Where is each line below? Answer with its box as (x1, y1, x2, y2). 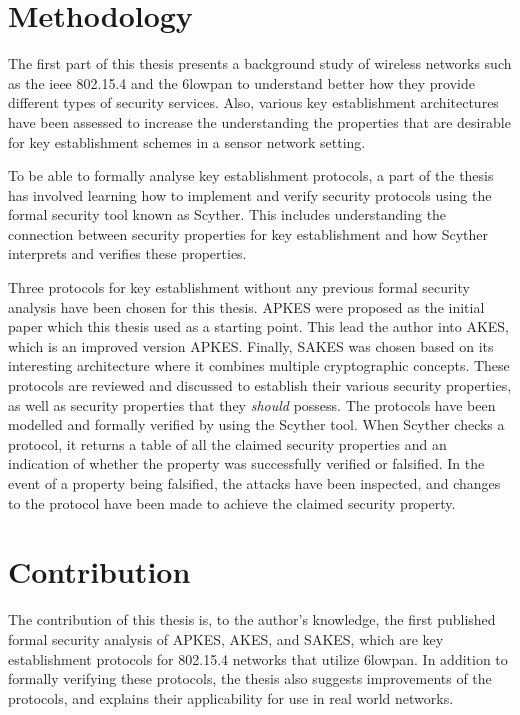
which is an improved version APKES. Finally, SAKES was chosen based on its (8, 335, 494, 356)
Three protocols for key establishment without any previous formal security (8, 277, 470, 298)
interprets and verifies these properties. (8, 243, 247, 264)
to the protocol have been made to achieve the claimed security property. (8, 492, 456, 513)
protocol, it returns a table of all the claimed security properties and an (8, 433, 447, 454)
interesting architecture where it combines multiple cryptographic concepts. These (8, 355, 510, 376)
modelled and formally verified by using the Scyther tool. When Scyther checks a (8, 414, 505, 435)
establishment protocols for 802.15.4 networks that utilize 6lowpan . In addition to (8, 648, 508, 669)
